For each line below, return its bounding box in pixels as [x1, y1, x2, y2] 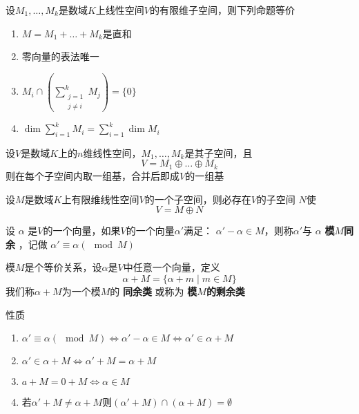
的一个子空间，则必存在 [144, 191, 251, 206]
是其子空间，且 [184, 145, 253, 160]
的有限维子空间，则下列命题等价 [150, 3, 295, 17]
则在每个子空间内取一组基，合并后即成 [6, 168, 179, 182]
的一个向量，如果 [43, 223, 121, 238]
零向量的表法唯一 [21, 49, 99, 64]
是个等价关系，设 [24, 260, 102, 274]
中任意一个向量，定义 [123, 260, 220, 274]
